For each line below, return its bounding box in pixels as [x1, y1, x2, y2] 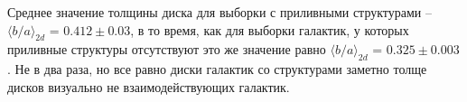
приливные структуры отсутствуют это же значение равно [7, 40, 326, 59]
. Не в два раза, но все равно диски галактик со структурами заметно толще [7, 60, 427, 79]
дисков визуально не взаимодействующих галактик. [7, 77, 290, 96]
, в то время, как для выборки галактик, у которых [130, 20, 409, 39]
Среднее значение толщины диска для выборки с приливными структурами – [7, 3, 432, 21]
